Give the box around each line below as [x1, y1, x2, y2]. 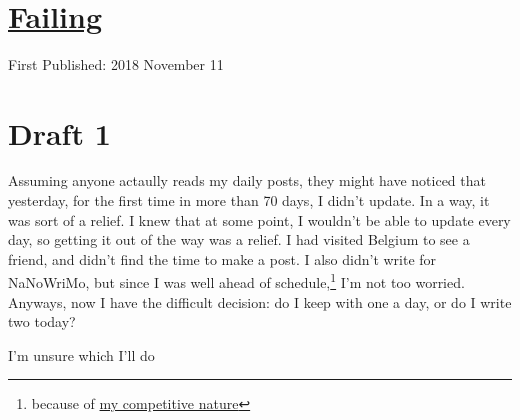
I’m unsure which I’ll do [8, 344, 155, 365]
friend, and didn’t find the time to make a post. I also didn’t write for [8, 248, 437, 269]
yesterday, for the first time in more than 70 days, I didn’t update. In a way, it [8, 190, 490, 211]
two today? [8, 311, 76, 332]
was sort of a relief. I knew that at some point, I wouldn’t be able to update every [8, 209, 511, 230]
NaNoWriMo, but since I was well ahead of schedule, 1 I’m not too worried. [8, 269, 465, 293]
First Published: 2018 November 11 [8, 53, 224, 74]
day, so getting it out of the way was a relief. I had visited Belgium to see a [8, 229, 470, 250]
